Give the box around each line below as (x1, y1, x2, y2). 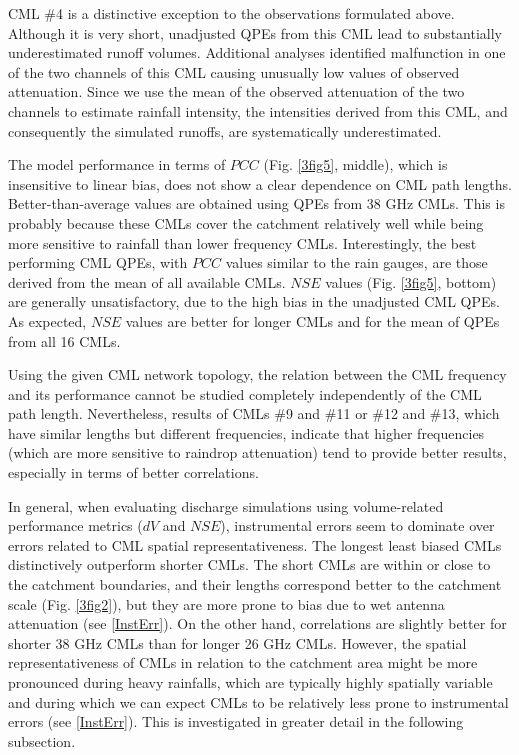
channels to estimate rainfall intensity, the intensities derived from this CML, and (8, 100, 508, 121)
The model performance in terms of (8, 154, 226, 175)
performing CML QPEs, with (8, 252, 188, 273)
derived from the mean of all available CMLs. (8, 271, 286, 292)
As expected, (8, 310, 87, 331)
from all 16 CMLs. (8, 330, 121, 351)
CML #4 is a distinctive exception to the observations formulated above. (8, 3, 455, 23)
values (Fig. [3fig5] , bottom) (325, 271, 497, 292)
